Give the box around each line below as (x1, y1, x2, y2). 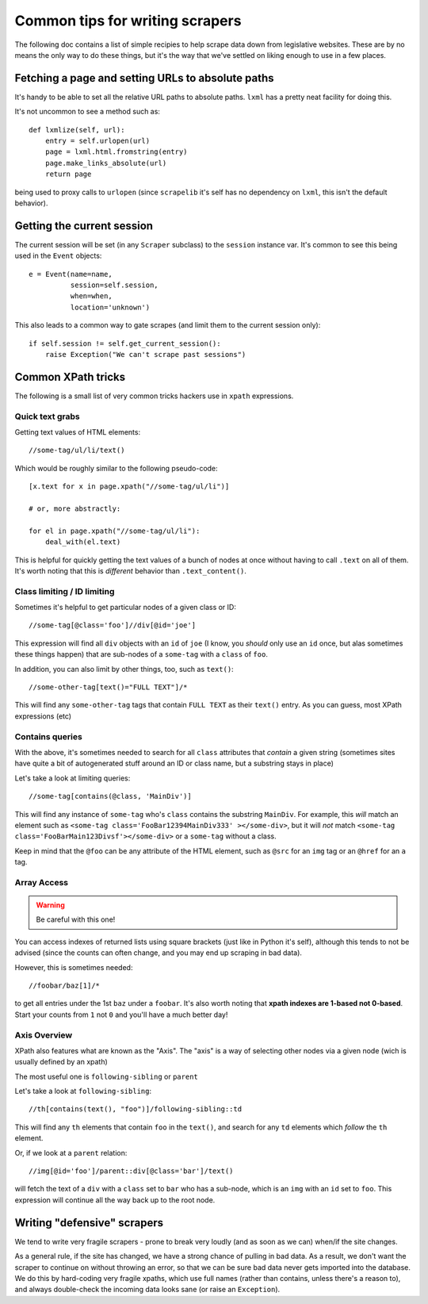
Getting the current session (14, 219, 154, 232)
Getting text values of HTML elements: (14, 428, 141, 437)
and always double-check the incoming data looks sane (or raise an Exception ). (14, 1285, 281, 1294)
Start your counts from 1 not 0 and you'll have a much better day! (14, 1010, 228, 1019)
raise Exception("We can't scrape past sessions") (44, 350, 246, 359)
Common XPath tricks (14, 370, 126, 384)
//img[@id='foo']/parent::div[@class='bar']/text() (29, 1167, 234, 1176)
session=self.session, (70, 281, 159, 290)
